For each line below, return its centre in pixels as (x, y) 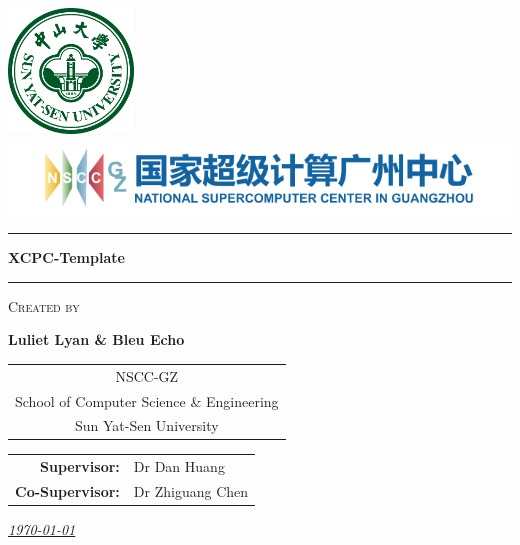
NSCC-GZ (147, 375)
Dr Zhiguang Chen (191, 491)
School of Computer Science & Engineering (147, 400)
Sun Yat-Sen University (146, 425)
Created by (44, 305)
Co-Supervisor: (67, 491)
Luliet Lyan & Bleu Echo (96, 339)
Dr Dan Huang (179, 466)
